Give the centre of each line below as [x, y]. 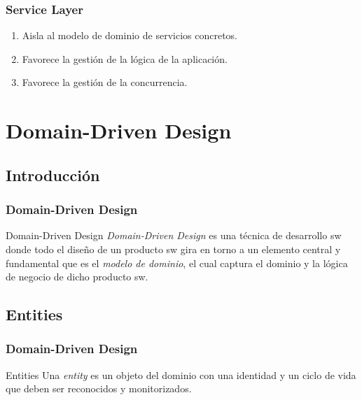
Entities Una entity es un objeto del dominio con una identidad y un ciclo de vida [181, 374]
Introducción [53, 174]
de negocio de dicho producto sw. [77, 277]
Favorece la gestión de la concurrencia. [105, 82]
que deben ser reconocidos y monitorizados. [99, 388]
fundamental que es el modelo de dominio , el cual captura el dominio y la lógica [177, 263]
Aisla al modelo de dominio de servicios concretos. [130, 35]
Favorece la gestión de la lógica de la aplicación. [125, 58]
